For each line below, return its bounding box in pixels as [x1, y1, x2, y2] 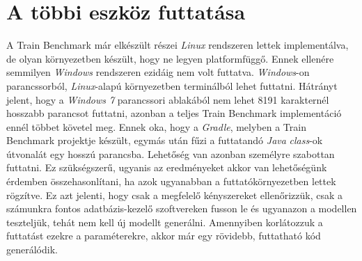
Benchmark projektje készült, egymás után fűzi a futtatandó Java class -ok [6, 133, 323, 148]
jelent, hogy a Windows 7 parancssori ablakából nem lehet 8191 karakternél [6, 92, 329, 106]
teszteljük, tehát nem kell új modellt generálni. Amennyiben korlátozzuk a [6, 214, 323, 229]
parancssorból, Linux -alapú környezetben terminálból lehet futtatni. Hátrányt [6, 78, 338, 93]
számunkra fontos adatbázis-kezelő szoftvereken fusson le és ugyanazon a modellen [6, 201, 357, 216]
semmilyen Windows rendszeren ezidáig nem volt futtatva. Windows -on [6, 65, 310, 79]
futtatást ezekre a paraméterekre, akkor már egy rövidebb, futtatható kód [6, 228, 321, 243]
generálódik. [6, 242, 58, 257]
